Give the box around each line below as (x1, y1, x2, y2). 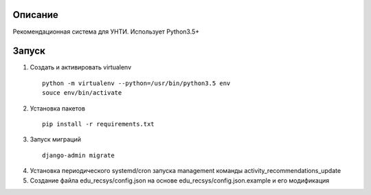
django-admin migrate (42, 151, 115, 159)
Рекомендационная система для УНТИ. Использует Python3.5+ (12, 27, 200, 36)
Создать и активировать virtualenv (30, 63, 132, 71)
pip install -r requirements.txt (42, 120, 155, 128)
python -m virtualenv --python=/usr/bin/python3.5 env (42, 79, 231, 87)
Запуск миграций (30, 135, 82, 144)
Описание (12, 9, 58, 21)
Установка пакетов (30, 104, 86, 113)
